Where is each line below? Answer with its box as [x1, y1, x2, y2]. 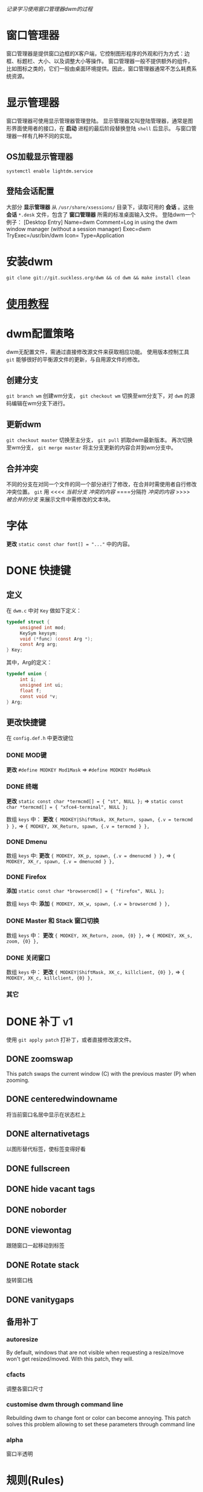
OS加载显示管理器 [6, 152, 74, 162]
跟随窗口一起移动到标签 [6, 1242, 65, 1249]
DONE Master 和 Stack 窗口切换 [6, 917, 100, 925]
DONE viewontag [6, 1225, 72, 1235]
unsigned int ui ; [19, 682, 63, 688]
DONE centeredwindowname [6, 1094, 118, 1104]
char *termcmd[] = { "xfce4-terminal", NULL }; [6, 804, 129, 810]
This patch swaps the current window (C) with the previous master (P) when [6, 1070, 196, 1077]
